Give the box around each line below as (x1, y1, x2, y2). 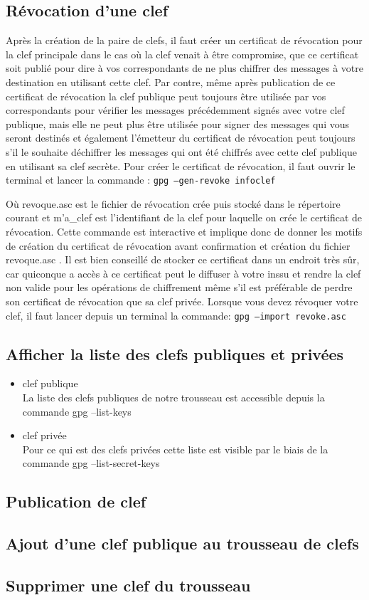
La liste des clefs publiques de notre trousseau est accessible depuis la (22, 390, 325, 404)
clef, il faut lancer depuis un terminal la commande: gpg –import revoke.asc (6, 307, 346, 322)
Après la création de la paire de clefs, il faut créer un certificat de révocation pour (6, 33, 363, 48)
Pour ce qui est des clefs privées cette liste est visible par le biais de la (22, 441, 328, 456)
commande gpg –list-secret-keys (22, 456, 160, 470)
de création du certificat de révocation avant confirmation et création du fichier (6, 238, 351, 253)
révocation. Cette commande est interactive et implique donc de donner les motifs (6, 223, 363, 238)
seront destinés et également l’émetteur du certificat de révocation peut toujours (6, 130, 355, 145)
